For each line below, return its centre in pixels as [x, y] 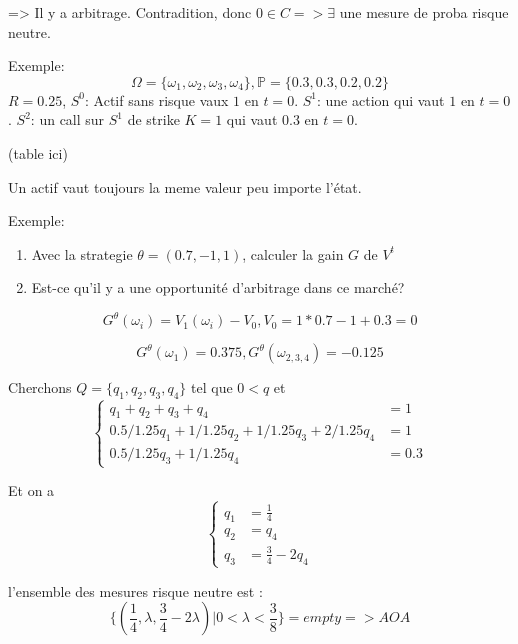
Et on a [31, 490]
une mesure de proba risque [424, 12]
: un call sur [67, 119]
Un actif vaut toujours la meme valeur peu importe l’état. [185, 186]
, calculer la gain [293, 253]
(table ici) [38, 152]
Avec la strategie [82, 253]
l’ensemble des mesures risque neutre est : [135, 590]
